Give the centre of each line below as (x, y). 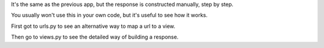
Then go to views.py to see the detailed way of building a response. (95, 37)
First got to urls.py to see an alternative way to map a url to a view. (93, 26)
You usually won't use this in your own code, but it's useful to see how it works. (109, 15)
